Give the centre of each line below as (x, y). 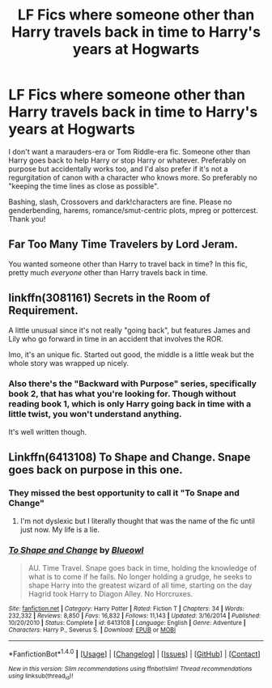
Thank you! (27, 219)
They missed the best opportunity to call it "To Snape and (124, 493)
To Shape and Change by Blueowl (76, 550)
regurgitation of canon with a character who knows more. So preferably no (133, 177)
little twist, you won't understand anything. (95, 414)
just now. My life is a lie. (59, 529)
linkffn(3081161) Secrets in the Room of (109, 298)
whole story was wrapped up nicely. (69, 363)
